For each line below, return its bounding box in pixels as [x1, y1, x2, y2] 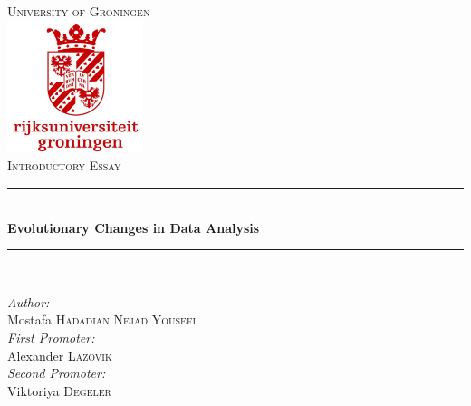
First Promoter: [7, 328, 95, 347]
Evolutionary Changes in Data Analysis [7, 217, 260, 237]
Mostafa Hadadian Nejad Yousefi [7, 310, 197, 329]
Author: [7, 292, 50, 311]
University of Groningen [7, 2, 150, 20]
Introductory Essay [7, 156, 121, 175]
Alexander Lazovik [7, 345, 112, 364]
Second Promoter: [7, 363, 106, 382]
